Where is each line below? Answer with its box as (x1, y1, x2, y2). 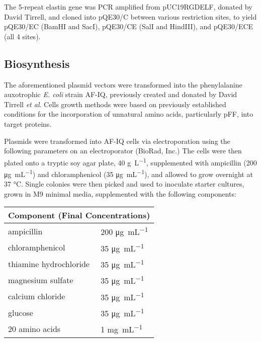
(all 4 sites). (4, 31, 41, 41)
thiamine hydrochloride (8, 258, 90, 270)
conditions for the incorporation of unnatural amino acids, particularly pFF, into (4, 109, 253, 119)
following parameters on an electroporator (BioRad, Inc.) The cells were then (4, 145, 242, 156)
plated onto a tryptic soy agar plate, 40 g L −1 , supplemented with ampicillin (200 (4, 155, 257, 167)
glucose (8, 306, 33, 318)
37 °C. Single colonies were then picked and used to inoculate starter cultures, (4, 179, 244, 189)
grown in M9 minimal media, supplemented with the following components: (4, 188, 236, 199)
